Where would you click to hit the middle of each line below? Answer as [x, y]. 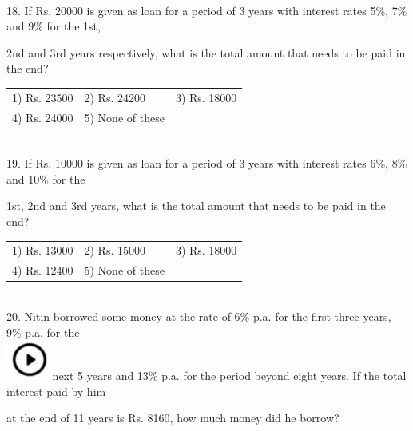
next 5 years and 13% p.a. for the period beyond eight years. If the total [229, 375]
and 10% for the [46, 178]
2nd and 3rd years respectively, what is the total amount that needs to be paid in [206, 52]
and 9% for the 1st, [54, 26]
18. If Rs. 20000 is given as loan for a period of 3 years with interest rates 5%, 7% [207, 10]
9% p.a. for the [43, 332]
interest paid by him [56, 391]
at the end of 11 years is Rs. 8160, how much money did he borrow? [173, 418]
